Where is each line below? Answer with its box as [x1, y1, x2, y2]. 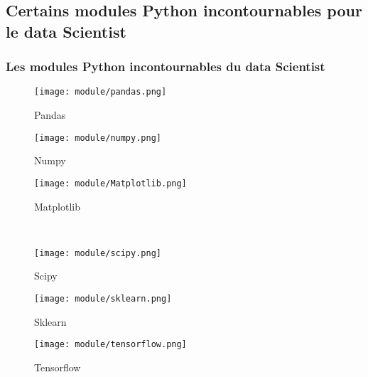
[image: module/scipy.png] [34, 248, 161, 258]
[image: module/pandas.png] [34, 87, 167, 97]
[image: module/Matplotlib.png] [34, 178, 187, 188]
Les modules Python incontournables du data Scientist [6, 58, 325, 75]
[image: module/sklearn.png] [34, 293, 172, 304]
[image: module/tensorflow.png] [34, 339, 187, 350]
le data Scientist [6, 20, 126, 42]
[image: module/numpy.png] [34, 132, 161, 143]
